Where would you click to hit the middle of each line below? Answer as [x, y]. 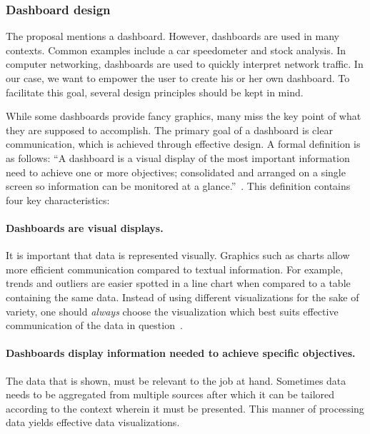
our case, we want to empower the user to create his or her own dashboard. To [178, 78]
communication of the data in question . [94, 325]
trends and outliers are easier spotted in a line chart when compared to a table [178, 283]
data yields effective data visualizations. [93, 422]
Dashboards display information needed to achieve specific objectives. [181, 353]
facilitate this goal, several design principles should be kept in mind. [155, 92]
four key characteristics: [58, 200]
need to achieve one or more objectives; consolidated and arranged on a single [176, 172]
